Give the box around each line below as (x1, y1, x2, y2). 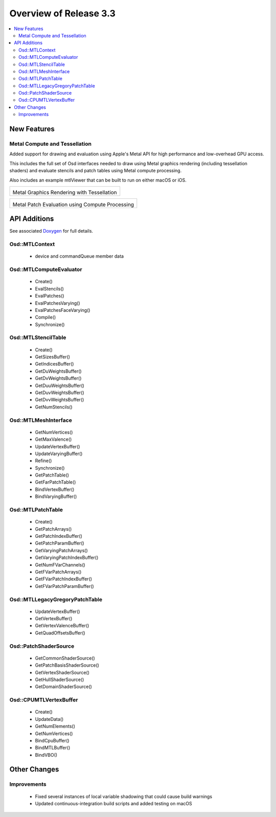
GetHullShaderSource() (35, 676, 84, 683)
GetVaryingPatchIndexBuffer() (35, 555, 99, 561)
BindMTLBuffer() (35, 744, 71, 751)
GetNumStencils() (35, 404, 73, 410)
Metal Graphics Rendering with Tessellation (12, 189, 117, 196)
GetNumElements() (35, 723, 75, 730)
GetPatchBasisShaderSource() (35, 662, 100, 668)
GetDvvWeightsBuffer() (35, 397, 84, 403)
